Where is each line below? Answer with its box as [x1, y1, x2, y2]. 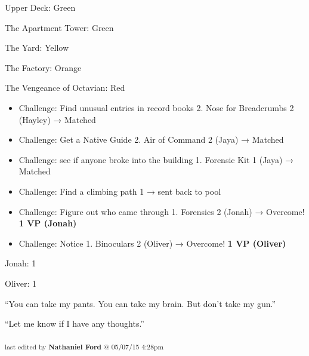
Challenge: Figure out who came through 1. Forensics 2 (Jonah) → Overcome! [18, 205, 305, 217]
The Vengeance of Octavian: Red [5, 81, 125, 94]
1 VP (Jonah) [18, 217, 77, 229]
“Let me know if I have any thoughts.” [5, 317, 144, 330]
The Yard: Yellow [5, 41, 69, 54]
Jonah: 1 [5, 257, 36, 269]
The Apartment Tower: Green [5, 21, 114, 33]
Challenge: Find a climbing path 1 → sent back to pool [18, 185, 221, 197]
